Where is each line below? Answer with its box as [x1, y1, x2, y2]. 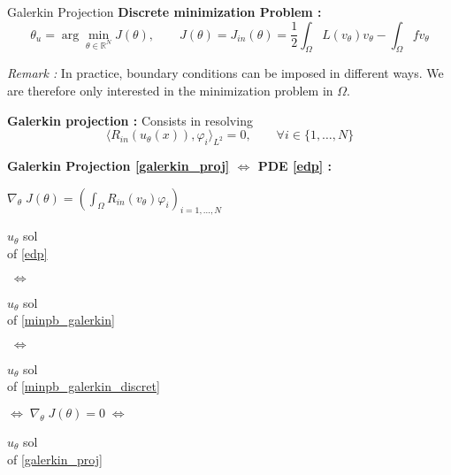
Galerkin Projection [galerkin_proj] [7, 156, 230, 174]
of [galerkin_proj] [7, 449, 103, 468]
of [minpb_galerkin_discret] [7, 377, 160, 395]
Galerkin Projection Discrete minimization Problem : [7, 3, 322, 20]
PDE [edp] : [257, 156, 333, 174]
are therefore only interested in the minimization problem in [7, 80, 333, 99]
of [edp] [7, 243, 48, 262]
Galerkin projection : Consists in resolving [7, 111, 253, 129]
